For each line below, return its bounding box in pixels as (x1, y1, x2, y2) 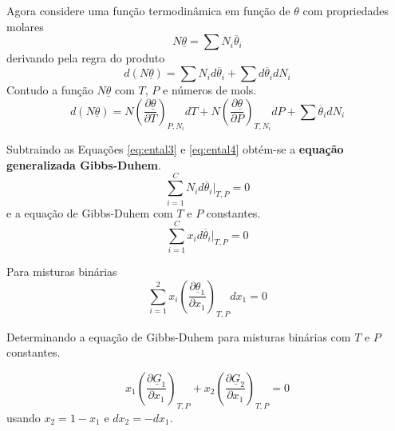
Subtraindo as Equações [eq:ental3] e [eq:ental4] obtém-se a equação (6, 141, 344, 158)
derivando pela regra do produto (6, 50, 165, 66)
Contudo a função (6, 82, 93, 98)
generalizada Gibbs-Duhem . (6, 156, 161, 173)
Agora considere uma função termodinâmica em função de (6, 2, 290, 18)
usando (6, 409, 41, 425)
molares (6, 18, 44, 34)
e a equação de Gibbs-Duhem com (6, 204, 173, 221)
